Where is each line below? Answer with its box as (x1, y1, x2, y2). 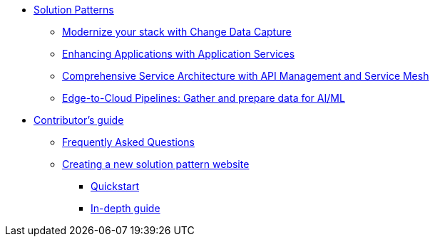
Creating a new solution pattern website (62, 158, 250, 170)
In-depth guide (91, 202, 160, 214)
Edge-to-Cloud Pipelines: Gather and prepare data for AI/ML (62, 92, 345, 104)
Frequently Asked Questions (62, 136, 195, 148)
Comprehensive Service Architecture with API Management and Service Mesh (62, 70, 429, 82)
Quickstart (91, 180, 140, 192)
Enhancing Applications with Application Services (62, 48, 295, 60)
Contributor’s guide (34, 114, 124, 126)
